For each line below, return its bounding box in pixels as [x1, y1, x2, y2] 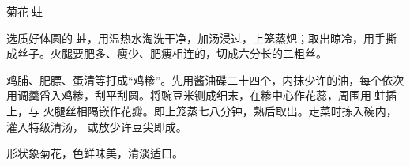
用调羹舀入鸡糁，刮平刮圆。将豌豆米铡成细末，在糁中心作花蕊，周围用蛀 [6, 87, 386, 104]
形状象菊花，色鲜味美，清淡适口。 [6, 145, 183, 161]
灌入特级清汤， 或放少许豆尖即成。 [6, 118, 187, 134]
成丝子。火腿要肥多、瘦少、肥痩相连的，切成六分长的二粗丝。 [6, 45, 327, 62]
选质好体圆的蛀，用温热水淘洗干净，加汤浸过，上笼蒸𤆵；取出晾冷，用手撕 [6, 29, 397, 46]
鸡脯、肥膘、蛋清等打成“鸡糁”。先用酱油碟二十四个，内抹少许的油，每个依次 [6, 71, 404, 88]
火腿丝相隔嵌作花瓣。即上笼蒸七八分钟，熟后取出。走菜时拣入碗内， [43, 102, 397, 119]
